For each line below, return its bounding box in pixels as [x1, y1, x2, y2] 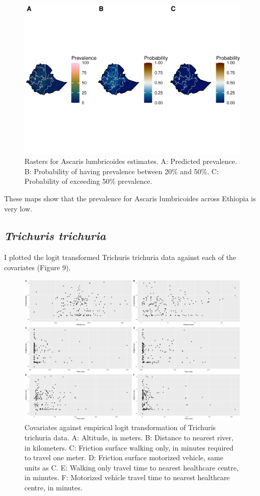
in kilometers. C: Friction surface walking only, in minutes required [24, 442, 233, 453]
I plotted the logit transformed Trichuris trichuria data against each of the [4, 252, 237, 263]
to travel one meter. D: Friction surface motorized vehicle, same [24, 452, 223, 463]
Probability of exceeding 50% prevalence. [24, 176, 152, 186]
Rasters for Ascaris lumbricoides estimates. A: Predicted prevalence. [24, 156, 237, 167]
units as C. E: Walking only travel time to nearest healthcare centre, [24, 462, 239, 473]
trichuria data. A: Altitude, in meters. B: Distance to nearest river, [24, 432, 233, 443]
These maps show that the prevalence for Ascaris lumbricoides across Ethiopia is [4, 193, 256, 203]
